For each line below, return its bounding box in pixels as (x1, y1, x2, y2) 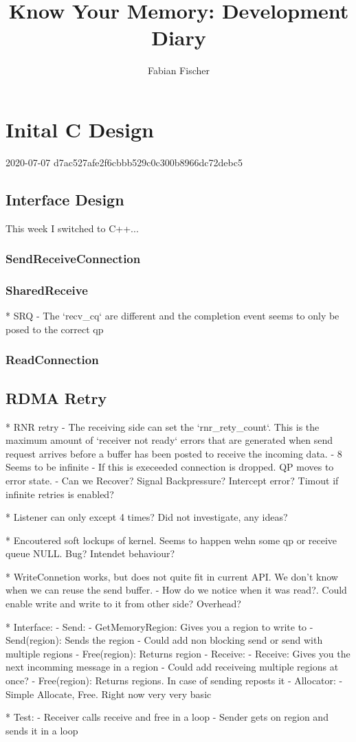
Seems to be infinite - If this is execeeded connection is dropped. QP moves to (5, 460, 334, 474)
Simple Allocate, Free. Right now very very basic (5, 686, 212, 701)
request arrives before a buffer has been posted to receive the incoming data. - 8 (5, 446, 342, 460)
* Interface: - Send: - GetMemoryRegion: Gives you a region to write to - (5, 619, 313, 633)
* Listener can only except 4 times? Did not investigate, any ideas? (5, 510, 288, 524)
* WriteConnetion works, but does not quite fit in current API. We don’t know (5, 569, 338, 583)
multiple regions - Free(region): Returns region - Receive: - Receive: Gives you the (5, 646, 351, 660)
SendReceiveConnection (5, 250, 141, 267)
